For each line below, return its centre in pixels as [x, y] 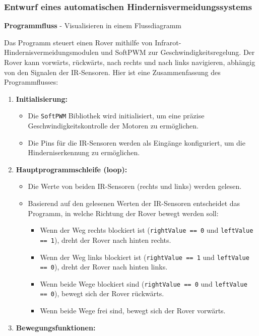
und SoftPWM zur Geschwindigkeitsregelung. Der [178, 52]
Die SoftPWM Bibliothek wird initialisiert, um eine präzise [116, 116]
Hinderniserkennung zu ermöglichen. [84, 152]
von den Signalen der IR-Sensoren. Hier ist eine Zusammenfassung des [112, 72]
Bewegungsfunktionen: [56, 327]
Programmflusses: [31, 82]
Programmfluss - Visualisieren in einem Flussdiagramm [93, 25]
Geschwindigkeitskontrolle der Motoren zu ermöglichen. [113, 126]
